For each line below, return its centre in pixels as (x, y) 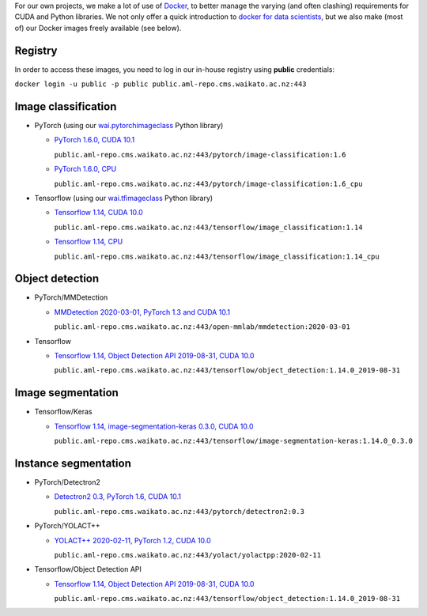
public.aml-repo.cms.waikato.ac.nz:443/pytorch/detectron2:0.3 (179, 511)
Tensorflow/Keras (63, 412)
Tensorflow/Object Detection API (88, 569)
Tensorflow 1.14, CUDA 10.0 (99, 213)
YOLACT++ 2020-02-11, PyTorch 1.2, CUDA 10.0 (132, 540)
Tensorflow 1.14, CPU (89, 242)
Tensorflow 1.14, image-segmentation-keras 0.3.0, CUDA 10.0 (154, 426)
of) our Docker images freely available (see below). (98, 28)
